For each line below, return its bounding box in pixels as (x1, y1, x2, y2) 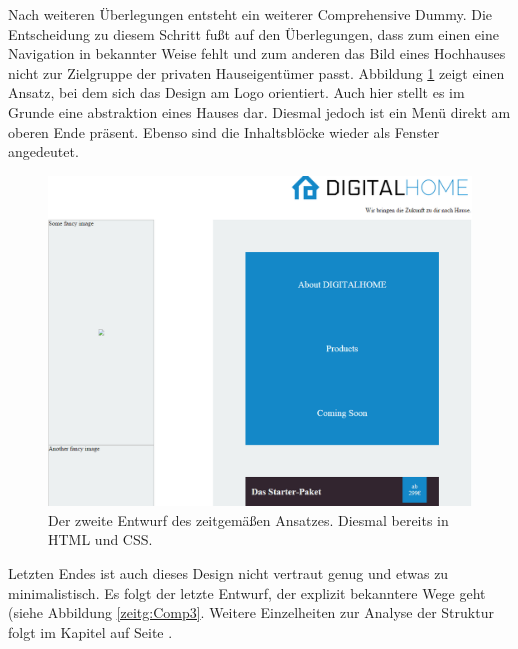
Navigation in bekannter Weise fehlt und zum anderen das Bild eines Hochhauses (8, 43, 506, 64)
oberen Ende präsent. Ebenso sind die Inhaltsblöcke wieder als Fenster (8, 121, 440, 142)
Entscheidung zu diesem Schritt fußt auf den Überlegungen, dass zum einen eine (8, 23, 499, 44)
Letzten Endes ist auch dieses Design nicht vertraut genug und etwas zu (8, 562, 449, 583)
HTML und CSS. (48, 529, 153, 550)
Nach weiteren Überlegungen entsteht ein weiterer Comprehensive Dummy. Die (8, 4, 493, 24)
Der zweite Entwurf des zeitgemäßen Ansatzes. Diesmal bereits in (48, 509, 449, 530)
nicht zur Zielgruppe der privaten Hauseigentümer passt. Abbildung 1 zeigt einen (8, 62, 505, 83)
